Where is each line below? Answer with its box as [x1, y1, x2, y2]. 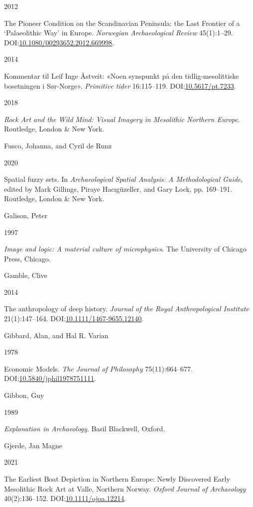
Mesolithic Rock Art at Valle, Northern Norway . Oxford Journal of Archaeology [4, 483, 246, 494]
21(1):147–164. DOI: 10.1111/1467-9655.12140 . [4, 313, 144, 324]
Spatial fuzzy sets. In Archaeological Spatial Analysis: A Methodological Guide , [4, 174, 243, 184]
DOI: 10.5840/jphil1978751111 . [4, 373, 96, 383]
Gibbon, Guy [4, 390, 44, 400]
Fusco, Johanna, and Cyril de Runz [4, 140, 112, 150]
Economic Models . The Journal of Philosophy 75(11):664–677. [4, 363, 193, 374]
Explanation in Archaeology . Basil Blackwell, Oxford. [4, 423, 165, 434]
